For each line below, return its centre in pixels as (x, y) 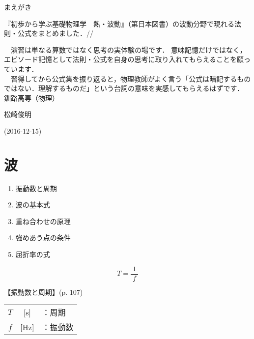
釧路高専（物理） (31, 98)
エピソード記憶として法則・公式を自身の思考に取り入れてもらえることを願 (124, 59)
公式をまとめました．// (55, 33)
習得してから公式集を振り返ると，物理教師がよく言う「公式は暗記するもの (131, 78)
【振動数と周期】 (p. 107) (43, 292)
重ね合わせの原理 (43, 221)
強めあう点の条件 (43, 238)
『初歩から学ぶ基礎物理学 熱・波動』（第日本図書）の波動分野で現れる (119, 23)
